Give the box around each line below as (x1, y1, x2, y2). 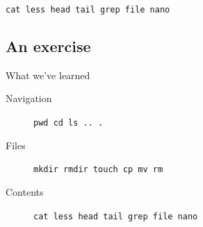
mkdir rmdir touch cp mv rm (33, 165, 163, 175)
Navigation (6, 91, 52, 106)
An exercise (6, 35, 91, 57)
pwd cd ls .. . (33, 118, 104, 128)
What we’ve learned (6, 67, 90, 82)
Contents (6, 184, 44, 199)
